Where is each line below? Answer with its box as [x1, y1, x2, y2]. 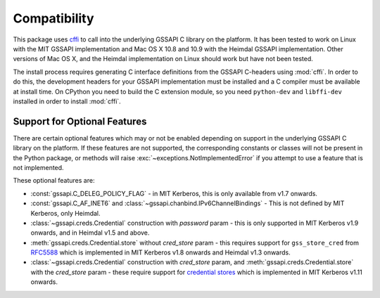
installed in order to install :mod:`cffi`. [13, 97, 121, 105]
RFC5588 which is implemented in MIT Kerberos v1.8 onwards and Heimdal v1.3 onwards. [30, 248, 291, 257]
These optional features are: [13, 176, 95, 185]
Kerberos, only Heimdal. [30, 209, 101, 217]
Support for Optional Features [13, 115, 147, 127]
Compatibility [13, 11, 94, 26]
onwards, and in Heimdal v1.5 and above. [30, 228, 150, 237]
